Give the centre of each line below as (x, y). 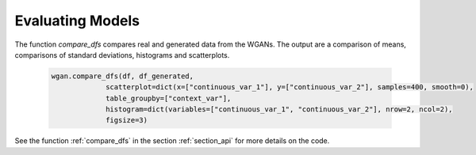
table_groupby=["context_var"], (169, 98)
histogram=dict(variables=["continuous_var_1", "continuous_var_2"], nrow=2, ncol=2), (279, 110)
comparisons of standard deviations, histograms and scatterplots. (122, 55)
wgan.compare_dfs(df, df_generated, (123, 76)
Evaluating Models (77, 21)
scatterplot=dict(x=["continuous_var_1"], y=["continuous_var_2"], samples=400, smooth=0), (290, 87)
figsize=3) (127, 120)
